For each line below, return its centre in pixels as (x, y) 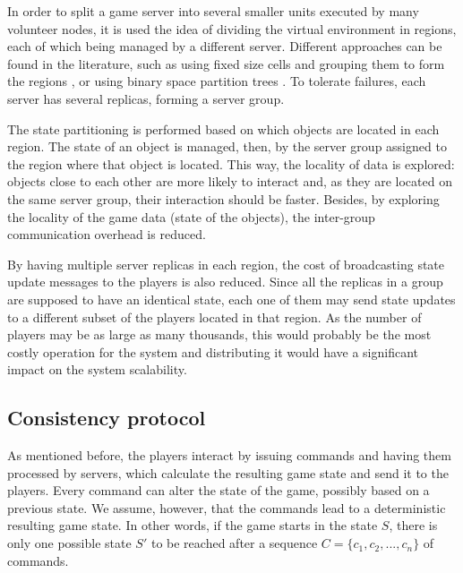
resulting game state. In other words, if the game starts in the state (193, 525)
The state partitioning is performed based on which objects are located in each (223, 128)
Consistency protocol (107, 418)
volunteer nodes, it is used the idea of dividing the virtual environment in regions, (232, 28)
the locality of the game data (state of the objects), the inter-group (191, 216)
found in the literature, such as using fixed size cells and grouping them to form (226, 63)
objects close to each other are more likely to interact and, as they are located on (230, 181)
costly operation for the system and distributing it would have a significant (213, 351)
